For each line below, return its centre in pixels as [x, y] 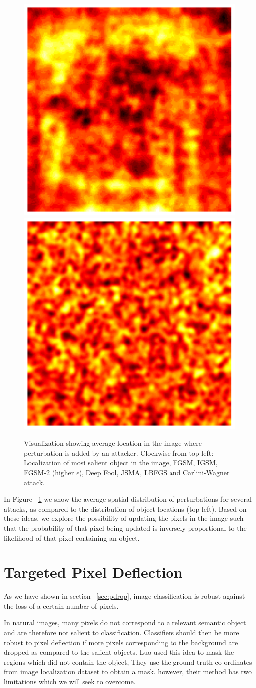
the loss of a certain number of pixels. [61, 605]
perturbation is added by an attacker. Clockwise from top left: [119, 452]
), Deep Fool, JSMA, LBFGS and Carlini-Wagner [154, 472]
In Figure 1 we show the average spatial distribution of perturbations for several [128, 499]
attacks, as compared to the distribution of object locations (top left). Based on [125, 508]
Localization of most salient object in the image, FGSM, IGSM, [121, 462]
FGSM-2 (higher [49, 472]
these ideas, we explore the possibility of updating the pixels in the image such [124, 518]
